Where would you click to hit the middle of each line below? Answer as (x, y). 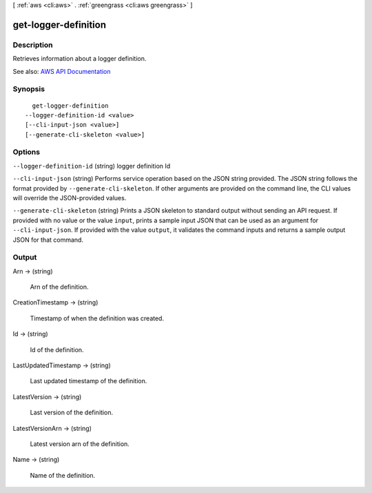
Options (27, 152)
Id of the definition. (57, 349)
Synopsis (29, 89)
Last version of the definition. (72, 413)
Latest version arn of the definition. (80, 444)
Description (33, 45)
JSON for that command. (48, 240)
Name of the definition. (63, 475)
